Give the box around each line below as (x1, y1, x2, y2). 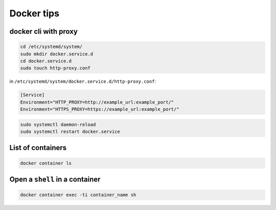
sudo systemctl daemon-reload (20, 122, 96, 127)
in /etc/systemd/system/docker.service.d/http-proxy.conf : (9, 78, 156, 84)
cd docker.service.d (20, 58, 72, 64)
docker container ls (20, 160, 72, 166)
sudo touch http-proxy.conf (20, 65, 90, 71)
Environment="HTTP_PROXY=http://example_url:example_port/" (20, 99, 174, 105)
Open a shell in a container (9, 175, 101, 184)
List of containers (9, 144, 67, 152)
